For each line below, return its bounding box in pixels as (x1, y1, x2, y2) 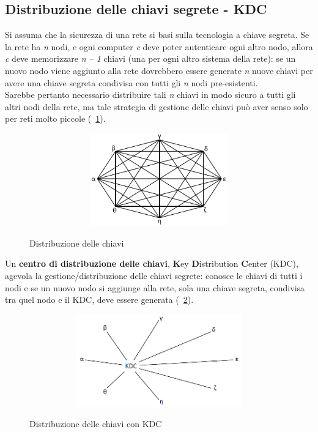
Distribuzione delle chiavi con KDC (29, 417, 162, 430)
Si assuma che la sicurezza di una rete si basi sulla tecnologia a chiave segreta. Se (5, 28, 309, 41)
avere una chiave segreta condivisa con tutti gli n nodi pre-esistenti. (5, 76, 258, 89)
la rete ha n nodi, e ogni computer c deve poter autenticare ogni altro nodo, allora (5, 40, 313, 53)
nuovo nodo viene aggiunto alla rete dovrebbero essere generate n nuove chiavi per (5, 64, 313, 76)
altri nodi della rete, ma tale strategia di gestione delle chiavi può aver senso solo (5, 100, 308, 113)
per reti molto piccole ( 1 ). (5, 112, 106, 125)
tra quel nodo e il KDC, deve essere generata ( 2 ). (5, 293, 194, 306)
